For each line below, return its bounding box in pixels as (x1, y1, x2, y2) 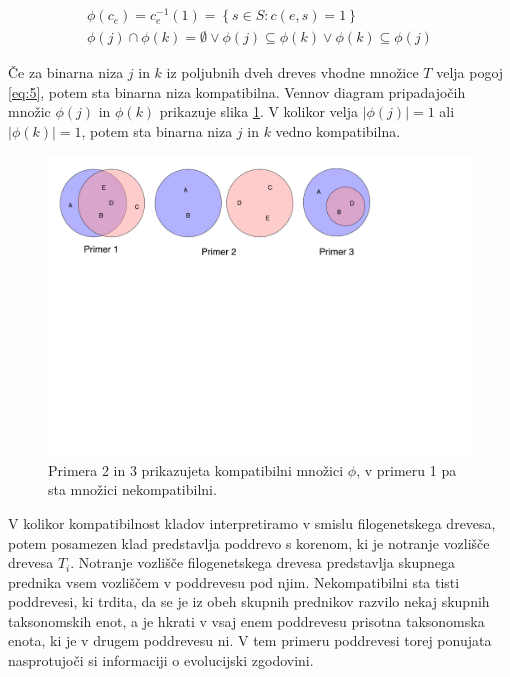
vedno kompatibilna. (275, 120, 401, 141)
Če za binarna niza (8, 62, 124, 83)
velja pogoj (436, 62, 504, 83)
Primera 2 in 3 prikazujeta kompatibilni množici (48, 459, 344, 480)
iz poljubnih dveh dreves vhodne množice (166, 62, 419, 83)
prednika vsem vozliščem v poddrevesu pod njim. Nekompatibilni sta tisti (8, 571, 460, 592)
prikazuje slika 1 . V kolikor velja (159, 101, 358, 122)
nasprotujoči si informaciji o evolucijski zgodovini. (8, 650, 314, 671)
